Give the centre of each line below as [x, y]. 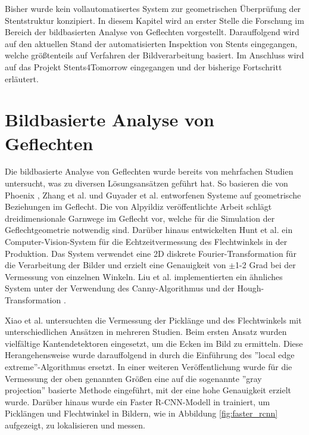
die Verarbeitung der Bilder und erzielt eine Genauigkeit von [116, 265]
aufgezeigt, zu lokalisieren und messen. [75, 425]
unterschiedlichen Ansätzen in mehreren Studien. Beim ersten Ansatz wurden [146, 332]
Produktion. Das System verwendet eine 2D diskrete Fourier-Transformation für [151, 253]
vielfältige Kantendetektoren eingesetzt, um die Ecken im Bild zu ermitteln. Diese [154, 343]
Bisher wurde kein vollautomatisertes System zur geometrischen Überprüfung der [153, 8]
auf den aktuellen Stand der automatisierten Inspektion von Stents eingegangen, [151, 43]
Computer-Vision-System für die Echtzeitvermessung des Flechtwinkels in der [146, 242]
